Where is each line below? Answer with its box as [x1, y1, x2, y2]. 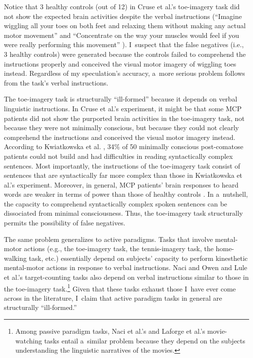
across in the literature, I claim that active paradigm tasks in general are [4, 292, 222, 303]
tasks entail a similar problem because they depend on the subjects [44, 335, 246, 345]
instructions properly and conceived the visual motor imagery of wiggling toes [4, 58, 236, 68]
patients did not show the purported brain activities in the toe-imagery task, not [4, 113, 245, 123]
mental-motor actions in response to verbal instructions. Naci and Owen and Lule [4, 262, 248, 273]
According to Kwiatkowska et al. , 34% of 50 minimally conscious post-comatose [4, 141, 243, 152]
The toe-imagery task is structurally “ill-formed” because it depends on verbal [4, 94, 237, 104]
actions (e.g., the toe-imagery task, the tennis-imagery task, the [24, 243, 214, 254]
